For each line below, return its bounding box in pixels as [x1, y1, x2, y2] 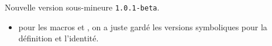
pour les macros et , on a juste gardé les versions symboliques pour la [18, 20, 267, 33]
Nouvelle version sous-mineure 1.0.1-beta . [5, 1, 160, 13]
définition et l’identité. [18, 32, 99, 44]
